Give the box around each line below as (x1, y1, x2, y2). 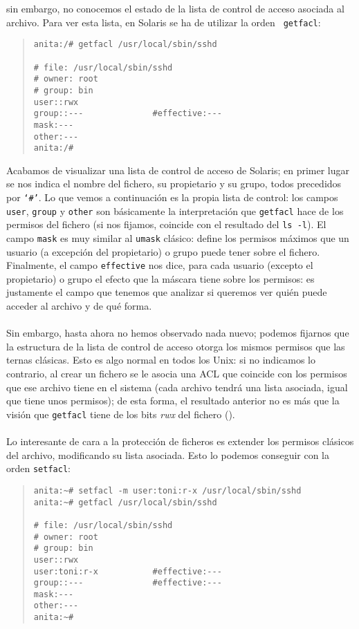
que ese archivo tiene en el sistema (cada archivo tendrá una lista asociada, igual (6, 379, 348, 394)
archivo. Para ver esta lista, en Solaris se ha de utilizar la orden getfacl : (6, 15, 321, 29)
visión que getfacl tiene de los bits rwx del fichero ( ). (6, 406, 235, 421)
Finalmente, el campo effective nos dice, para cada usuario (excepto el (6, 258, 313, 272)
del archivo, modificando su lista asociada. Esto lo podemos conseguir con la (6, 447, 330, 462)
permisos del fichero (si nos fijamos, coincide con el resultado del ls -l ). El (6, 217, 326, 232)
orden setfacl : (6, 461, 71, 476)
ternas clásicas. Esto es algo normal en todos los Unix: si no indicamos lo (6, 353, 315, 367)
